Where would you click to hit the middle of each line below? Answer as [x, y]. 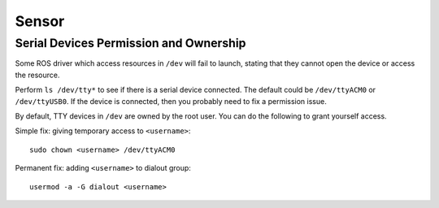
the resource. [37, 75]
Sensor [40, 21]
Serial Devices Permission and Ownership [130, 43]
